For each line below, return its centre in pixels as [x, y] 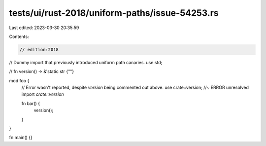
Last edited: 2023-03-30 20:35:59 [44, 28]
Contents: [19, 36]
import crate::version [43, 94]
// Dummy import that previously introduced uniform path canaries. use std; [86, 62]
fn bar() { [31, 103]
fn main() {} [21, 138]
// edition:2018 [39, 50]
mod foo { [19, 80]
